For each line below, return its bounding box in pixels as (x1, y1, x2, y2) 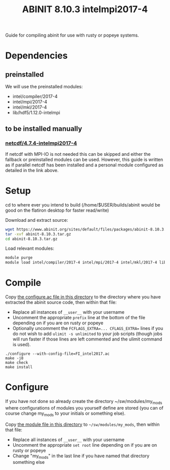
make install (5, 364, 33, 370)
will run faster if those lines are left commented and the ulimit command (12, 336, 162, 342)
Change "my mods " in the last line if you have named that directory (12, 453, 150, 460)
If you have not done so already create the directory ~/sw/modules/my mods (5, 398, 162, 406)
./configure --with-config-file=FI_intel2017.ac (5, 351, 110, 356)
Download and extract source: (5, 217, 68, 223)
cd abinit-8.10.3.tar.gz (5, 236, 58, 242)
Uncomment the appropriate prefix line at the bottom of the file (12, 315, 146, 321)
